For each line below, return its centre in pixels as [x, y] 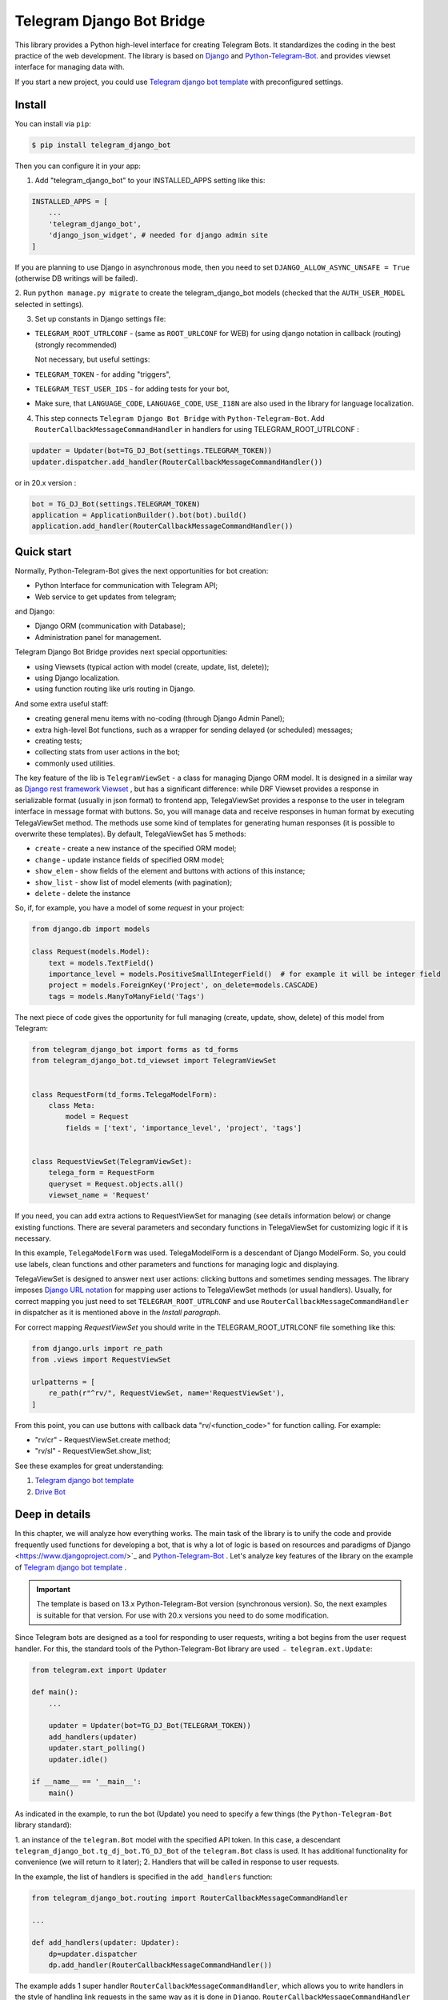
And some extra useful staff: [62, 703]
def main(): [55, 1692]
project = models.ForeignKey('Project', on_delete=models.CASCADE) [184, 985]
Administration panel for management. [98, 637]
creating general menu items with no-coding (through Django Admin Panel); [160, 718]
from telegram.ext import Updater [99, 1670]
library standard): [43, 1825]
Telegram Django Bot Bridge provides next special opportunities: [121, 652]
